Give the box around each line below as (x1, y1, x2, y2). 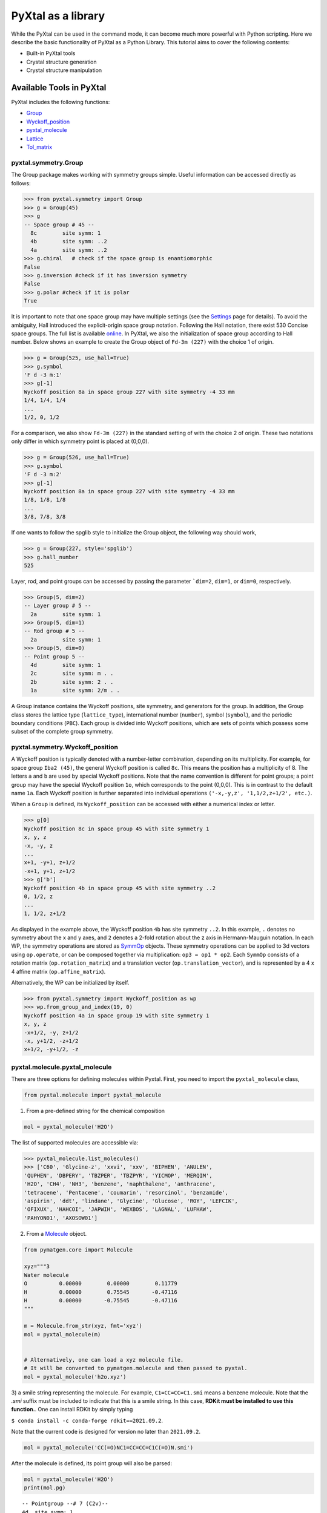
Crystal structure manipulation (26, 67, 102, 74)
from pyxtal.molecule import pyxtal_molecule (24, 1092, 162, 1098)
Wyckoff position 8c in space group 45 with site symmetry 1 (24, 825, 210, 832)
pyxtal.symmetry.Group (11, 158, 84, 166)
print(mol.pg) (24, 1485, 66, 1491)
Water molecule (24, 1272, 69, 1278)
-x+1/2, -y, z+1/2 (24, 1029, 79, 1036)
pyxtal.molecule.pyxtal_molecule (11, 1063, 112, 1071)
